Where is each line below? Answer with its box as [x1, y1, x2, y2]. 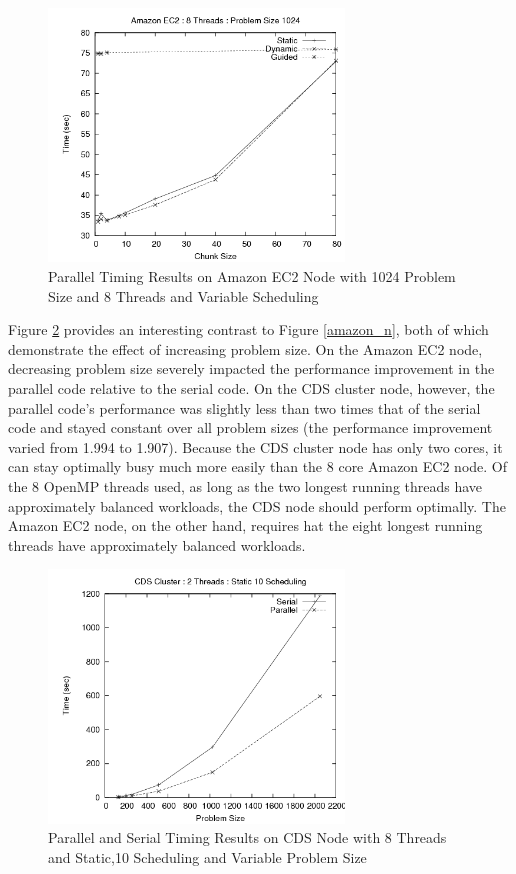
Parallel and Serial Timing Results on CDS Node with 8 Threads [48, 827, 447, 848]
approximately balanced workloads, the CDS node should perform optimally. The [8, 495, 506, 516]
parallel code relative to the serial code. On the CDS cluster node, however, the [8, 377, 495, 398]
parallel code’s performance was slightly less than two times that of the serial [8, 397, 481, 418]
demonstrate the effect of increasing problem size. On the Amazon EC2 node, [8, 338, 483, 359]
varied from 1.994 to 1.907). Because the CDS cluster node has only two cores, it [8, 436, 503, 457]
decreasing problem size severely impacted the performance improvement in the [8, 358, 495, 379]
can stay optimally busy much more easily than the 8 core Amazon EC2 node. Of [8, 456, 508, 477]
